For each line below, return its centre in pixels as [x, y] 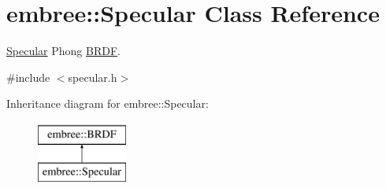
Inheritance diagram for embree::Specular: [108, 103]
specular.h [93, 77]
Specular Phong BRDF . [63, 51]
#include [28, 77]
